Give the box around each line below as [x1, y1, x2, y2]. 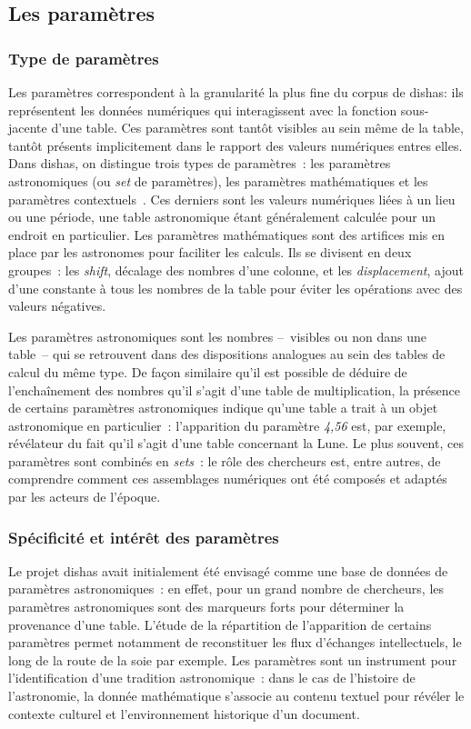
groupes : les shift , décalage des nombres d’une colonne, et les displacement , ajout [8, 260, 464, 279]
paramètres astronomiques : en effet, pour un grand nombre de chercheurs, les [8, 579, 445, 598]
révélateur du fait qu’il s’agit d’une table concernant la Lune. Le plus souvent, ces [8, 434, 464, 453]
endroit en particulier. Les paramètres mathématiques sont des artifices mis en [8, 225, 446, 244]
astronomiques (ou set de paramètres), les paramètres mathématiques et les [8, 171, 428, 190]
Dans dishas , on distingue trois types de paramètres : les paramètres [8, 154, 391, 173]
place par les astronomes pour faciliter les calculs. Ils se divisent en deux [8, 243, 412, 262]
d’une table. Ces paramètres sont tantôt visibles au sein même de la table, [51, 118, 464, 137]
